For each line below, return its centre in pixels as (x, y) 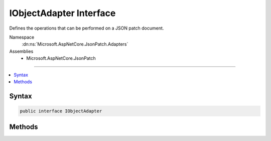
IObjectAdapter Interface (62, 13)
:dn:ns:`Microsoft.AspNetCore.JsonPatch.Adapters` (75, 44)
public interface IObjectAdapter (61, 111)
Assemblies (21, 51)
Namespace (22, 37)
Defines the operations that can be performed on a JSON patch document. (87, 28)
